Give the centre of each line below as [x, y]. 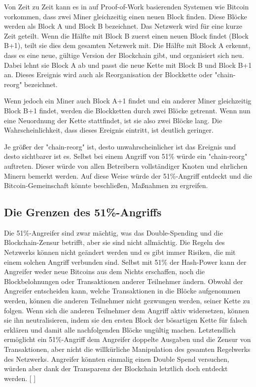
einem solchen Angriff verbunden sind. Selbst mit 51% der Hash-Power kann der [125, 262]
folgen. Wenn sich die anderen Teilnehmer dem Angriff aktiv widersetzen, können [127, 310]
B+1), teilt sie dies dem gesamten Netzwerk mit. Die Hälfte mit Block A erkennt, [127, 45]
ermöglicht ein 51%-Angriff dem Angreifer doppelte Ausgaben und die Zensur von [128, 339]
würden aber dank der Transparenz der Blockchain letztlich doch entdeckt [116, 368]
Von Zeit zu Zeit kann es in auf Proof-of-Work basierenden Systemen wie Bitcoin [127, 6]
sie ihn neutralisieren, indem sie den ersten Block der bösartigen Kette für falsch [126, 320]
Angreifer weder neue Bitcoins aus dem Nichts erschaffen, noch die [104, 271]
